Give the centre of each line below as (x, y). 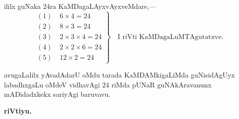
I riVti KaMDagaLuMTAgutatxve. (170, 37)
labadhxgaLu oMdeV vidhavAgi (52, 84)
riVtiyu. (18, 111)
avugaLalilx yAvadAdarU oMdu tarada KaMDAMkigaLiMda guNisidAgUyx (119, 75)
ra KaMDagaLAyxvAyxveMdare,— (103, 6)
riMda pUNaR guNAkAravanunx (162, 84)
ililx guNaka (23, 6)
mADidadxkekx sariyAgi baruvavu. (57, 94)
